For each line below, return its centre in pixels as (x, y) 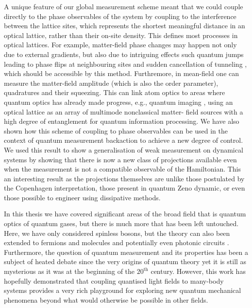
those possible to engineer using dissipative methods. (82, 197)
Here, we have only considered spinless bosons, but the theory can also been (117, 233)
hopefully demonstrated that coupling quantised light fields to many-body (114, 280)
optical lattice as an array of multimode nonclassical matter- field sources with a (124, 111)
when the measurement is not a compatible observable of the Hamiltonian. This (123, 169)
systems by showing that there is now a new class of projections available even (120, 159)
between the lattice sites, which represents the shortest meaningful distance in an (125, 26)
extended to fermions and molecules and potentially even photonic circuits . (117, 242)
